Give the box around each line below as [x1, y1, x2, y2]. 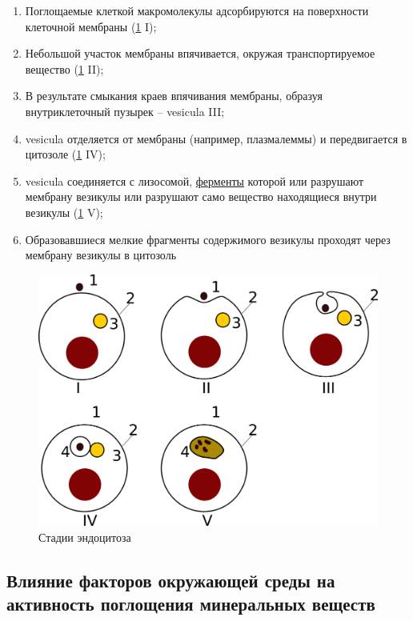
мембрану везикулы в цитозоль [25, 246, 177, 263]
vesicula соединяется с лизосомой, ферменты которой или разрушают [25, 172, 364, 189]
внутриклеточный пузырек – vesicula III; [25, 102, 225, 119]
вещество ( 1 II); [25, 60, 104, 77]
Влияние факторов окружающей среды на [6, 567, 335, 592]
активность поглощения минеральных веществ [6, 591, 375, 615]
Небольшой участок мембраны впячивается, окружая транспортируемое [25, 45, 375, 62]
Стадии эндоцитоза [38, 528, 131, 545]
